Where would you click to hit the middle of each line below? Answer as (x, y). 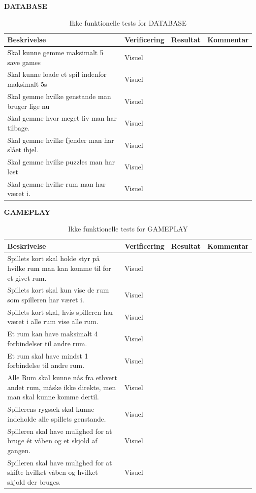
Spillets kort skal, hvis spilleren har (61, 312)
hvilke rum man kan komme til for (59, 268)
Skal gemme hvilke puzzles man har (61, 162)
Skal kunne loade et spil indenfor (57, 74)
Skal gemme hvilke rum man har (57, 183)
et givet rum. (27, 278)
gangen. (19, 450)
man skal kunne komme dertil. (53, 397)
